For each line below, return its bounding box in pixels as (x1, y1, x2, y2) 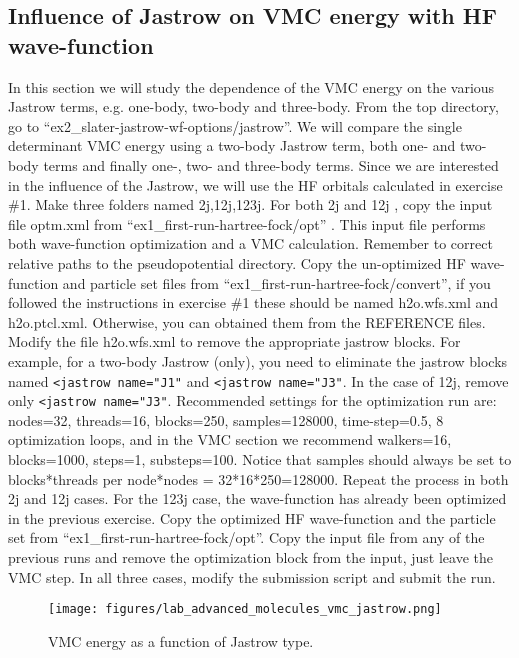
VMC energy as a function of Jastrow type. (48, 630, 314, 651)
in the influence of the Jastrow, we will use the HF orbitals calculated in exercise (8, 174, 503, 195)
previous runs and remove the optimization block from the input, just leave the (8, 546, 493, 567)
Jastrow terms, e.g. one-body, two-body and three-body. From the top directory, (8, 96, 499, 117)
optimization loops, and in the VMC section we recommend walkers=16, (8, 429, 452, 450)
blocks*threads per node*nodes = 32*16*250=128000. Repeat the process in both (8, 468, 509, 489)
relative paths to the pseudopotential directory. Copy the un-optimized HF (8, 252, 466, 273)
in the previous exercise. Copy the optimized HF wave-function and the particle (8, 507, 496, 528)
